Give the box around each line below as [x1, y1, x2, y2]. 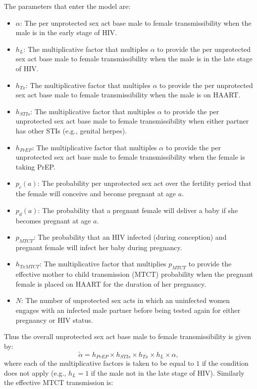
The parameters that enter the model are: [4, 1, 131, 11]
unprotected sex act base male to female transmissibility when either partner [15, 116, 249, 126]
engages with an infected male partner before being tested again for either [15, 305, 241, 315]
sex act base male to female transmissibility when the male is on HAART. [15, 89, 241, 100]
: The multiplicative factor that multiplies [40, 259, 166, 269]
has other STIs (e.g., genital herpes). [15, 125, 127, 135]
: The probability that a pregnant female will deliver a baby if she [38, 205, 238, 215]
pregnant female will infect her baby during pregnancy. [15, 242, 182, 252]
